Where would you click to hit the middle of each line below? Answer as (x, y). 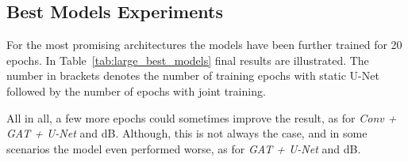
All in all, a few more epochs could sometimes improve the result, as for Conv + (202, 117)
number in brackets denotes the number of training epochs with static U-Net (193, 75)
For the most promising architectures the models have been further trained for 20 (204, 45)
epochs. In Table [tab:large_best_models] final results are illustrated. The (188, 60)
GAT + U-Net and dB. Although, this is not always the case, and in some (187, 133)
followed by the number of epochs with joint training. (136, 90)
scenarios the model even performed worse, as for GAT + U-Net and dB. (184, 148)
